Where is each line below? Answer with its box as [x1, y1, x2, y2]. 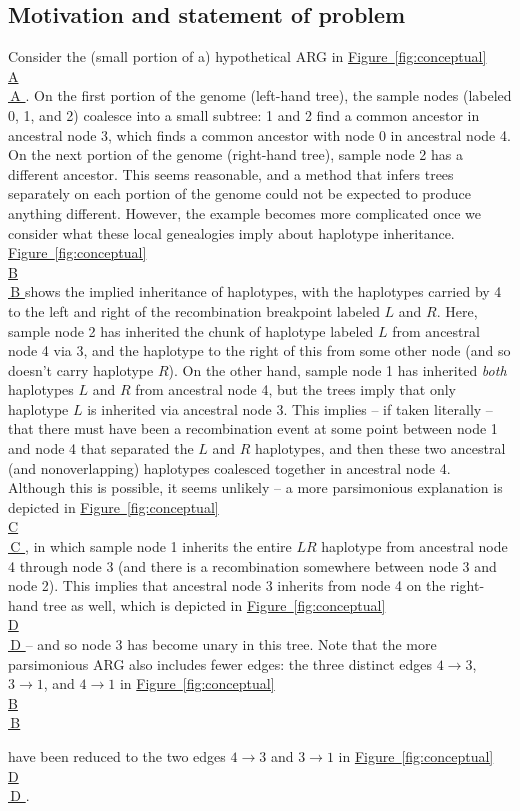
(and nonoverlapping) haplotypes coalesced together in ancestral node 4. [8, 457, 451, 478]
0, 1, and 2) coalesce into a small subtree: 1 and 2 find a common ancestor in [8, 104, 480, 125]
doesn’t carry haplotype [8, 359, 154, 380]
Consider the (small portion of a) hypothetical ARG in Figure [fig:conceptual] [8, 46, 487, 67]
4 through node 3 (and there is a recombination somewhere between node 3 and [8, 555, 497, 576]
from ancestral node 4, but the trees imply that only [135, 379, 456, 400]
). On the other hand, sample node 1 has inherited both [168, 359, 507, 380]
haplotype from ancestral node [321, 536, 508, 557]
